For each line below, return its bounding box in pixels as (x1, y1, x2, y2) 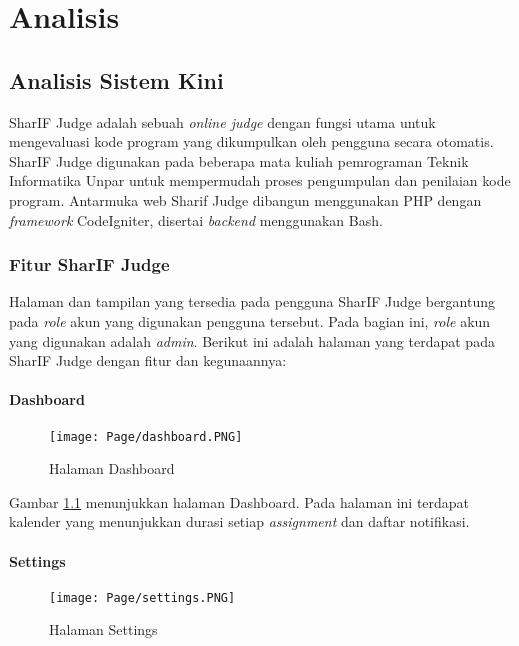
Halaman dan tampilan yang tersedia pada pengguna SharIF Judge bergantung (9, 291, 495, 312)
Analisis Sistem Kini (9, 64, 224, 95)
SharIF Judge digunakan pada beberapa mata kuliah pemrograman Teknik (9, 150, 469, 171)
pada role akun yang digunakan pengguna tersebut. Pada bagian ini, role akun (9, 310, 491, 331)
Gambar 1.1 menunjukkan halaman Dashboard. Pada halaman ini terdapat (9, 491, 470, 512)
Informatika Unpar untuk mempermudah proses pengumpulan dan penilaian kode (9, 170, 511, 191)
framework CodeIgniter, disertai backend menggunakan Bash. (9, 209, 383, 230)
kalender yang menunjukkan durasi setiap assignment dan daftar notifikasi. (9, 511, 470, 532)
